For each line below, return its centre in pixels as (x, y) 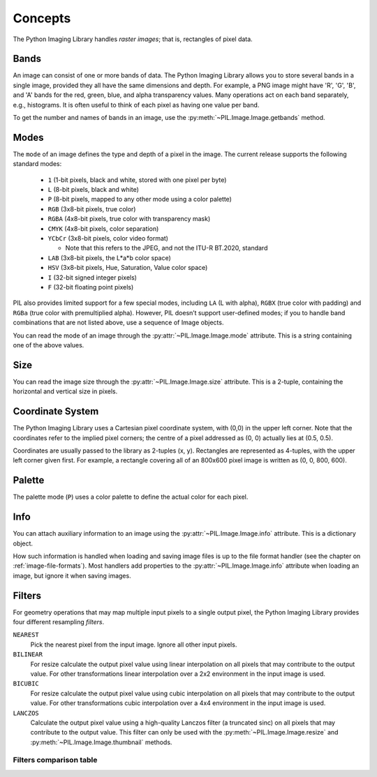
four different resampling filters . (59, 622)
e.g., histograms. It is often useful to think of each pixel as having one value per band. (136, 105)
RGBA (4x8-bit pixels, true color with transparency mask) (129, 219)
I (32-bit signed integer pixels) (93, 277)
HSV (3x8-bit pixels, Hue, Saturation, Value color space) (128, 268)
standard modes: (37, 164)
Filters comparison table (55, 760)
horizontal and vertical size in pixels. (65, 391)
